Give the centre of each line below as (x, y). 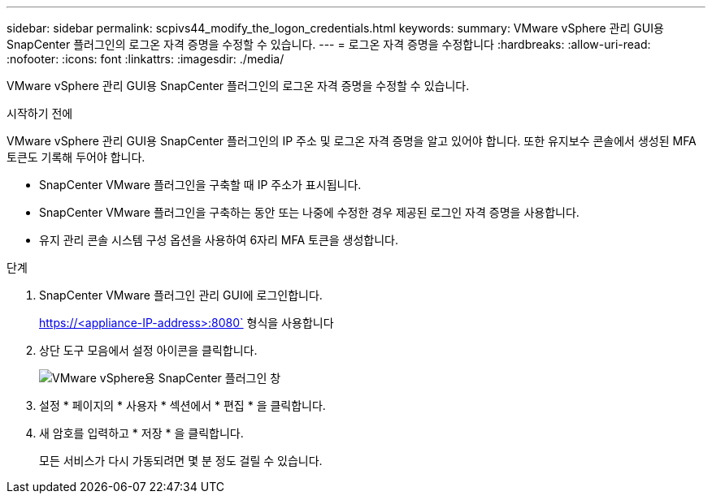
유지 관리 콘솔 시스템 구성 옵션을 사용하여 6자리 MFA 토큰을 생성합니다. (219, 240)
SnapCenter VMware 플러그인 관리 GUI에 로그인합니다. (181, 295)
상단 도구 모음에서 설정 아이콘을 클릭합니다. (148, 350)
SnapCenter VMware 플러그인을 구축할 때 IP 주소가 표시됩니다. (200, 185)
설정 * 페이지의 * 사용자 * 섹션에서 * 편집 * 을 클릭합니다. (182, 405)
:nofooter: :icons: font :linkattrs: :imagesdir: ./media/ (145, 59)
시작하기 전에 (40, 113)
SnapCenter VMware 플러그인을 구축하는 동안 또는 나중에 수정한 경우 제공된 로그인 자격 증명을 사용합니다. (309, 212)
